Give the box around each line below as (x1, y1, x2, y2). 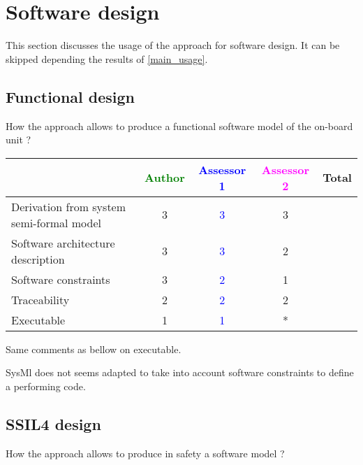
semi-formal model (11, 214, 102, 231)
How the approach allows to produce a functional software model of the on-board (6, 118, 353, 133)
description (11, 250, 65, 267)
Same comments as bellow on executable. (6, 341, 181, 356)
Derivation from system (11, 198, 126, 215)
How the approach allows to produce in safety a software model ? (6, 445, 285, 460)
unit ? (6, 132, 31, 147)
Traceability (11, 291, 70, 308)
